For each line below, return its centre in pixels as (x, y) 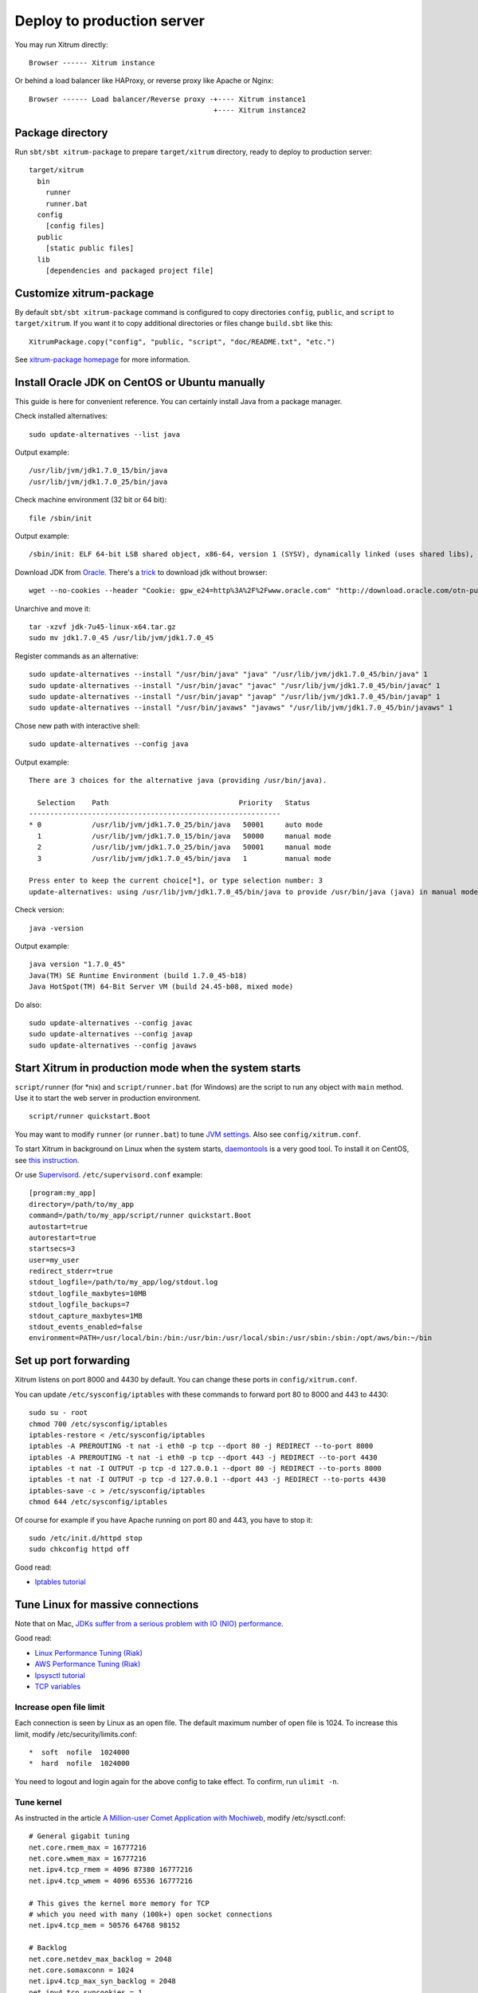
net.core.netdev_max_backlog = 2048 (100, 1959)
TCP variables (58, 1687)
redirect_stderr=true (71, 1271)
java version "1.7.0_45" (77, 964)
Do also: (28, 1004)
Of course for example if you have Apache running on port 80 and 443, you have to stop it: (164, 1519)
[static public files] (90, 248)
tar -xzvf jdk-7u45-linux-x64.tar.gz (103, 627)
